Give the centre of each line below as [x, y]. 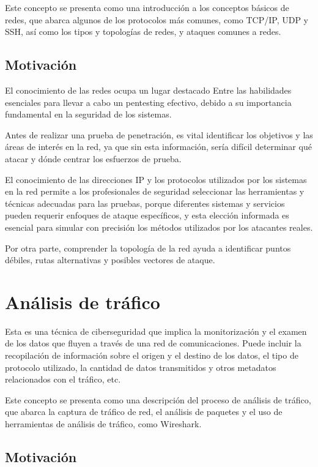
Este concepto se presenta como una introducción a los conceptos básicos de [147, 7]
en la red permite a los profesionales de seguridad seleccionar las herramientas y [155, 191]
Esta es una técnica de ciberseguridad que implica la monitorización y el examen [156, 331]
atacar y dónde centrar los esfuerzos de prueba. [93, 158]
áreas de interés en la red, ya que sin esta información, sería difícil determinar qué [158, 147]
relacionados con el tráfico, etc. [63, 379]
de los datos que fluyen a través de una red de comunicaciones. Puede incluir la [153, 343]
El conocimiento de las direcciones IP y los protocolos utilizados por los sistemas [156, 179]
